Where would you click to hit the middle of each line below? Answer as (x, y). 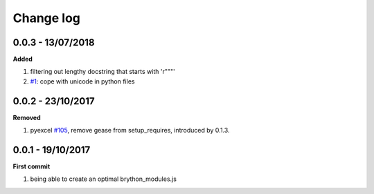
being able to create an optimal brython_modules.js (103, 179)
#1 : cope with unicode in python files (82, 81)
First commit (32, 166)
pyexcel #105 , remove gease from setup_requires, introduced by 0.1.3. (130, 130)
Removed (27, 117)
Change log (47, 18)
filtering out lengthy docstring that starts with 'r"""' (103, 72)
